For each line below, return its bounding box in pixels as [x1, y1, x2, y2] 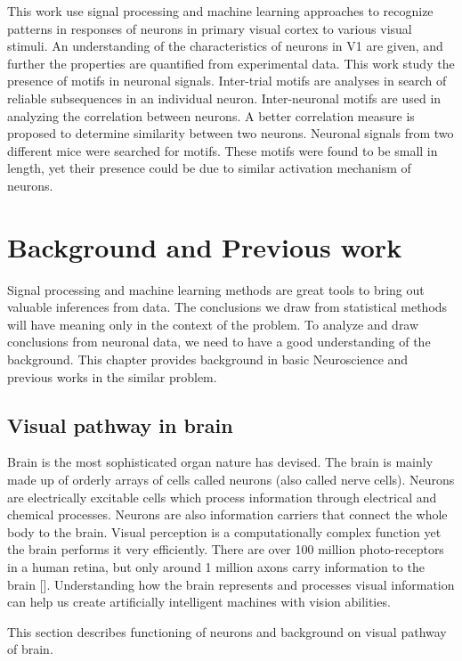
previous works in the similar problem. [7, 367, 217, 386]
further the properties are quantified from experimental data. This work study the [7, 53, 455, 72]
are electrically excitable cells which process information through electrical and [7, 487, 437, 506]
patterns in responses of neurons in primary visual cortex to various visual [7, 19, 412, 37]
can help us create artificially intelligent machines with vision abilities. [7, 592, 391, 611]
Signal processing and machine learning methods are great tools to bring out [7, 280, 425, 298]
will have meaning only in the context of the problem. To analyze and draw [7, 314, 419, 333]
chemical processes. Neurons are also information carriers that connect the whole [7, 505, 448, 524]
